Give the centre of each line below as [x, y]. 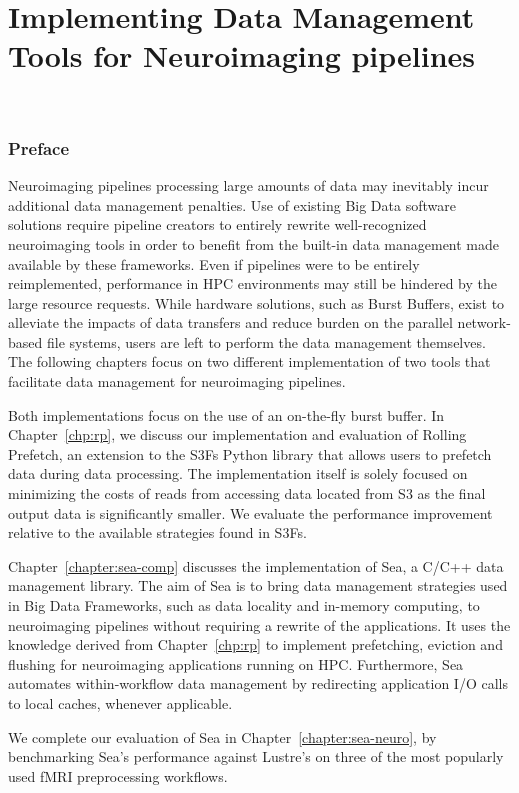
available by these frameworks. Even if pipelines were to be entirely [214, 263]
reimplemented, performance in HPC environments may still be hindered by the [252, 283]
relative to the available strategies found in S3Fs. [157, 532]
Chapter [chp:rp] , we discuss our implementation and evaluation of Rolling [237, 434]
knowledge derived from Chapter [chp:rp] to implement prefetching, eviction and [255, 644]
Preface [39, 147]
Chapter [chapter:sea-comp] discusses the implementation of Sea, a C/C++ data [256, 565]
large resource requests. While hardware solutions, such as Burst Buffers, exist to [256, 302]
